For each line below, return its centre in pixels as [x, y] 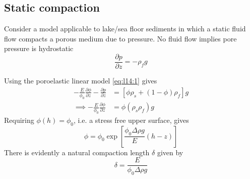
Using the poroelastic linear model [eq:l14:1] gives [81, 81]
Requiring [19, 120]
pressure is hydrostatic [39, 48]
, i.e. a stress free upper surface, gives [131, 120]
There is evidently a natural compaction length [77, 152]
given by [170, 152]
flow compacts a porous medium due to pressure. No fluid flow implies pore [120, 38]
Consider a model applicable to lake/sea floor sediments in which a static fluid [125, 29]
